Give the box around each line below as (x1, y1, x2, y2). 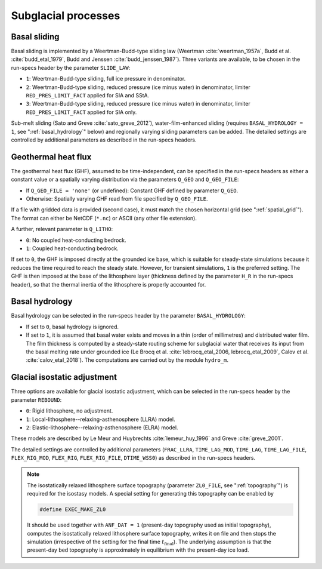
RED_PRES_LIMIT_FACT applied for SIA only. (26, 108, 137, 116)
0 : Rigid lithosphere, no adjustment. (26, 407, 113, 414)
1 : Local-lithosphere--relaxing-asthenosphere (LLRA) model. (26, 416, 175, 423)
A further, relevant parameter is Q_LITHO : (11, 226, 113, 233)
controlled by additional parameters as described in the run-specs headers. (11, 136, 197, 143)
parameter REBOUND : (11, 396, 62, 403)
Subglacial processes (11, 9, 120, 22)
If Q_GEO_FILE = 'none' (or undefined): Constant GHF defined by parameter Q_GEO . (26, 187, 239, 194)
